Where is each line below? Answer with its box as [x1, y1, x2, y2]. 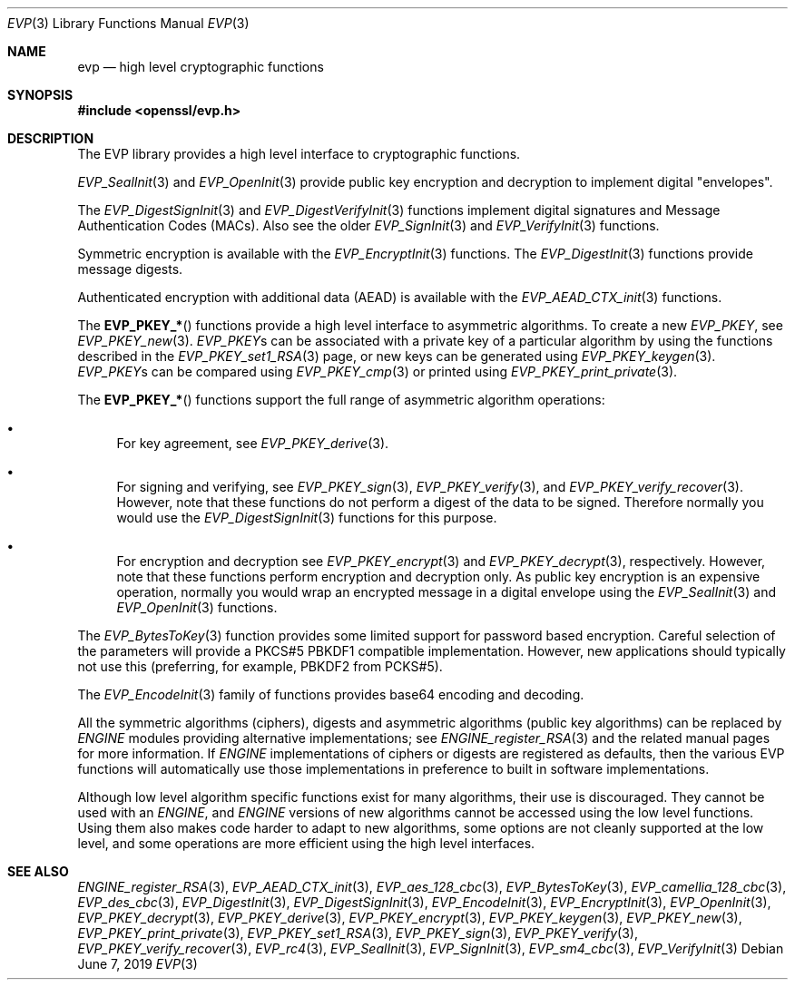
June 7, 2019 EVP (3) [77, 956, 198, 972]
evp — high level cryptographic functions [77, 59, 324, 74]
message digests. [77, 261, 183, 277]
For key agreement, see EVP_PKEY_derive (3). [116, 435, 389, 451]
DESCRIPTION [7, 131, 94, 146]
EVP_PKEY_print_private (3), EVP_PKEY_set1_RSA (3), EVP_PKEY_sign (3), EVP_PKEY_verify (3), [77, 925, 639, 941]
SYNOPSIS [7, 87, 74, 103]
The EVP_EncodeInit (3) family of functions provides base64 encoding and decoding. [77, 687, 584, 702]
